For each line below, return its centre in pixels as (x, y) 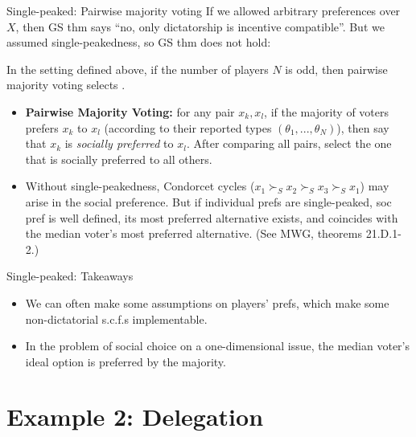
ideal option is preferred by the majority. (126, 361)
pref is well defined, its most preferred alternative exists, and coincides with (212, 217)
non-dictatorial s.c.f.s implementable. (116, 319)
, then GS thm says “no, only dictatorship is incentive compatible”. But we (200, 26)
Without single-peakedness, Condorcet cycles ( (140, 186)
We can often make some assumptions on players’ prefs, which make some (207, 302)
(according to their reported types (188, 127)
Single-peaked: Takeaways (70, 276)
